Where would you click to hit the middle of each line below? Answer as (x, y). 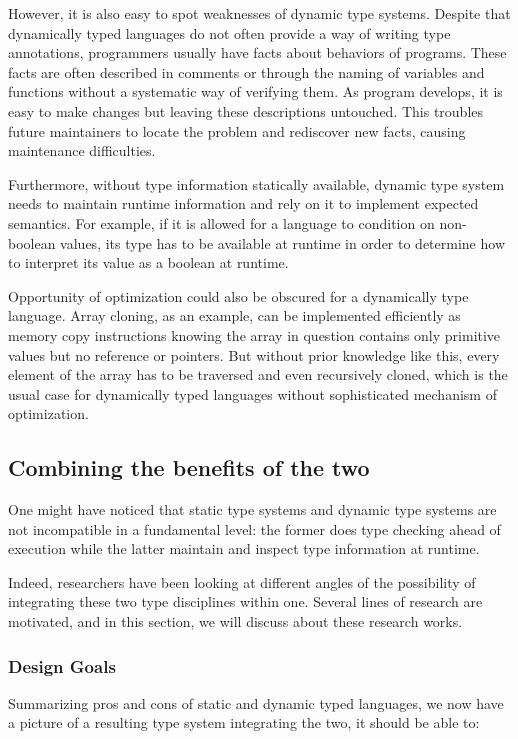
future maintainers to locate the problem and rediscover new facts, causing (237, 130)
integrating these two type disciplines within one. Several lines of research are (245, 601)
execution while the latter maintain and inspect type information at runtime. (244, 548)
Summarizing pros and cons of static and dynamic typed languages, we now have (256, 702)
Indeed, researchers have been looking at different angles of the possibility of (242, 581)
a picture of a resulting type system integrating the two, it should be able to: (244, 722)
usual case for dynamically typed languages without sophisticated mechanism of (252, 393)
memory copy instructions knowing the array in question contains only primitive (254, 334)
